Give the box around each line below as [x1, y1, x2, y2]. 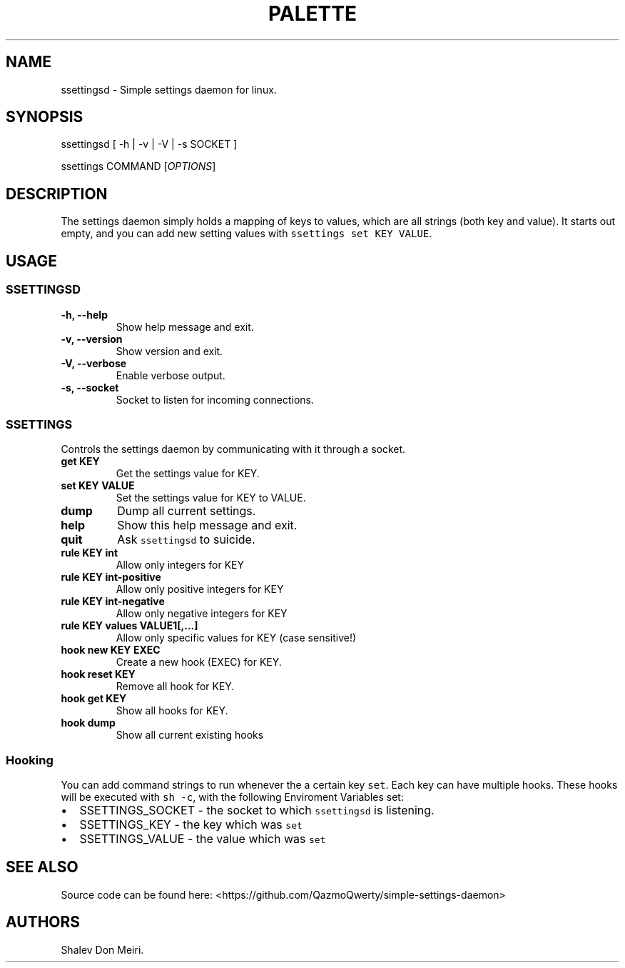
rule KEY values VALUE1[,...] [61, 619, 198, 632]
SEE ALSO [6, 858, 78, 877]
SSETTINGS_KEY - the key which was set [79, 817, 303, 832]
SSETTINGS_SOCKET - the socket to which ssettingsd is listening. [79, 803, 435, 817]
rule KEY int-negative [61, 595, 165, 608]
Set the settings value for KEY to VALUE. [116, 492, 306, 504]
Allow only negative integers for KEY [116, 607, 288, 620]
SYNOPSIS [6, 108, 83, 126]
